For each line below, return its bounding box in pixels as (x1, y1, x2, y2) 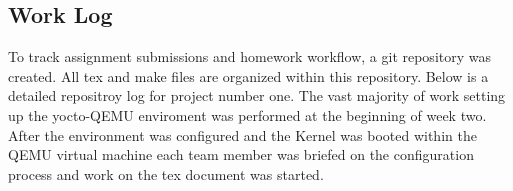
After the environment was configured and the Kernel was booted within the (8, 124, 477, 145)
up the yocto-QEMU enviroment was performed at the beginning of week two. (8, 104, 487, 125)
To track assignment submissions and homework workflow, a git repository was (8, 46, 491, 67)
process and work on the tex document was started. (8, 163, 324, 184)
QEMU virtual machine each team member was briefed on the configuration (8, 144, 474, 165)
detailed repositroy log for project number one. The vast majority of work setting (8, 85, 506, 106)
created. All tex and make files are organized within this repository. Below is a (8, 65, 489, 86)
